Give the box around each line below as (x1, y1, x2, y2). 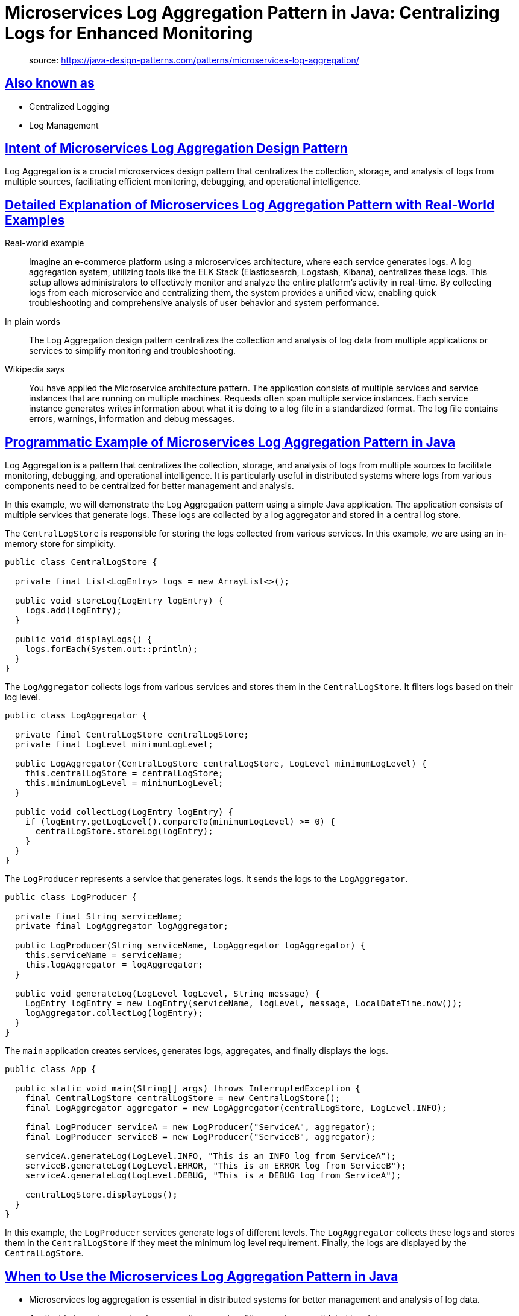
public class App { (5, 1064, 96, 1075)
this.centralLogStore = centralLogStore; (25, 768, 224, 779)
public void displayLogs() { (14, 634, 153, 645)
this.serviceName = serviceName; (25, 950, 183, 960)
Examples (5, 212, 65, 228)
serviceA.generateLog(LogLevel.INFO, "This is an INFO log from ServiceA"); (25, 1151, 397, 1161)
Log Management (29, 120, 99, 130)
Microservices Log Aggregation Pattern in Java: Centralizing (5, 2, 500, 23)
